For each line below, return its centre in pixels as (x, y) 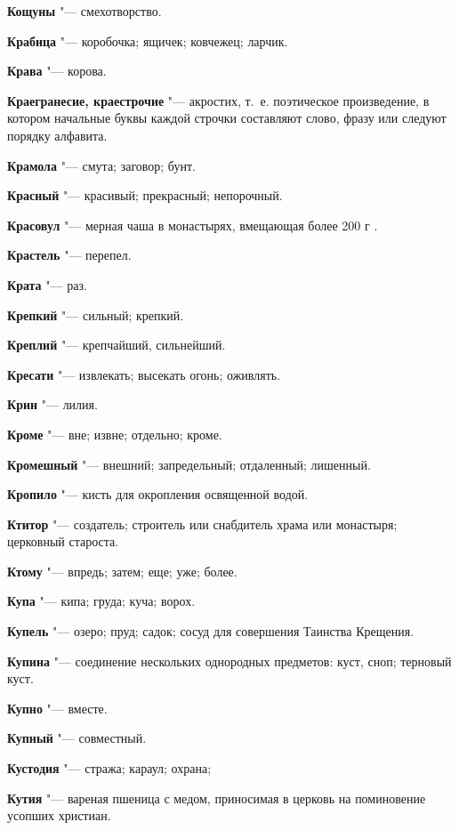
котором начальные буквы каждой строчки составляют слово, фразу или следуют (227, 118)
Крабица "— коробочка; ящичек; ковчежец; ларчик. (148, 40)
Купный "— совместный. (77, 738)
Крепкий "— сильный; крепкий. (96, 314)
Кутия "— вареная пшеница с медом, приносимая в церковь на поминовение (217, 798)
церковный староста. (63, 541)
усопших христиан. (59, 815)
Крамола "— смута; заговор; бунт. (101, 165)
